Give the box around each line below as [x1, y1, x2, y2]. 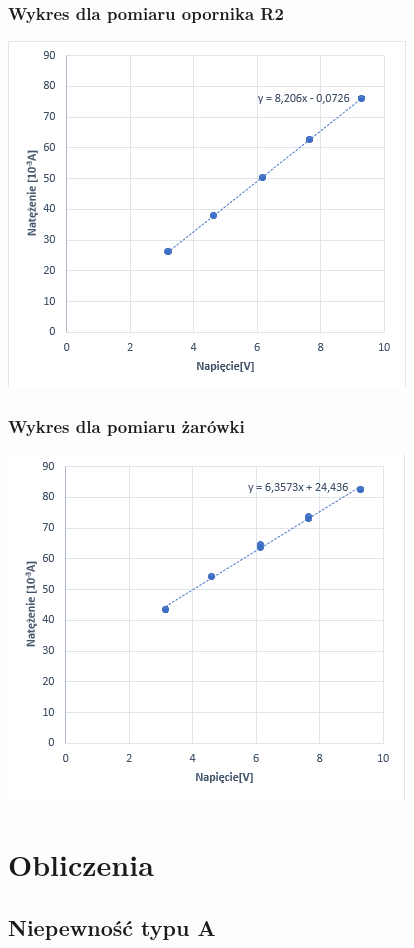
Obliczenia [8, 843, 154, 884]
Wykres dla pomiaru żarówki [8, 413, 245, 438]
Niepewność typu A [8, 912, 216, 943]
